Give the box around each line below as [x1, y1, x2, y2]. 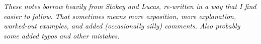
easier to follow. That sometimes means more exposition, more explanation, [4, 10, 236, 21]
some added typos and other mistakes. [4, 30, 120, 40]
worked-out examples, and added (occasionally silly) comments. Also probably [4, 20, 240, 31]
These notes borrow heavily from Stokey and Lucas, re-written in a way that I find [4, 1, 256, 11]
